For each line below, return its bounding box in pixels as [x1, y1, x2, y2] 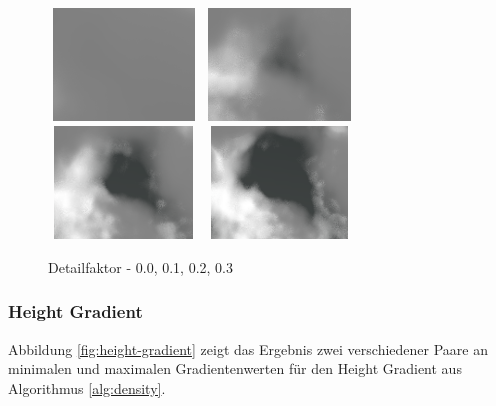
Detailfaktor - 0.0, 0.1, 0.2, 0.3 [48, 256, 233, 277]
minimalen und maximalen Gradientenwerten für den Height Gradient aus [8, 358, 462, 379]
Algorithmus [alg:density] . [8, 377, 166, 398]
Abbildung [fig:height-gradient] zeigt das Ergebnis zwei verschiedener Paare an [8, 338, 488, 359]
